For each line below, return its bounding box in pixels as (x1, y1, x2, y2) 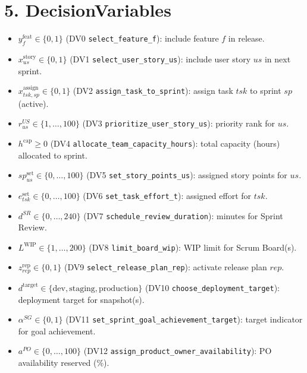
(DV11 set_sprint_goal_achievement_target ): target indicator (65, 313, 303, 325)
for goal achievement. (18, 324, 96, 337)
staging (69, 284, 95, 293)
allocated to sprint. (18, 148, 87, 161)
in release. (228, 32, 265, 45)
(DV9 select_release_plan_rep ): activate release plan (64, 261, 267, 273)
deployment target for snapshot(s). (18, 293, 145, 305)
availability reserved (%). (18, 356, 109, 369)
